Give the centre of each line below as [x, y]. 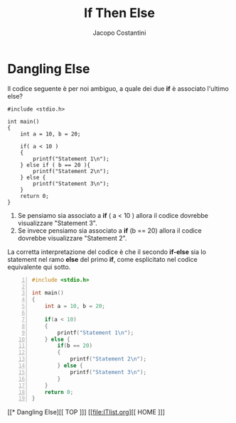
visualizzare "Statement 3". [57, 223]
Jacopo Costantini [119, 33]
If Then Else [119, 13]
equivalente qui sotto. [39, 267]
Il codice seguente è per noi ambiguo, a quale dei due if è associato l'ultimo [118, 88]
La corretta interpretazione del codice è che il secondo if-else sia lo [107, 252]
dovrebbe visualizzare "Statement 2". [72, 238]
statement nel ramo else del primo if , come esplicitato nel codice [102, 259]
